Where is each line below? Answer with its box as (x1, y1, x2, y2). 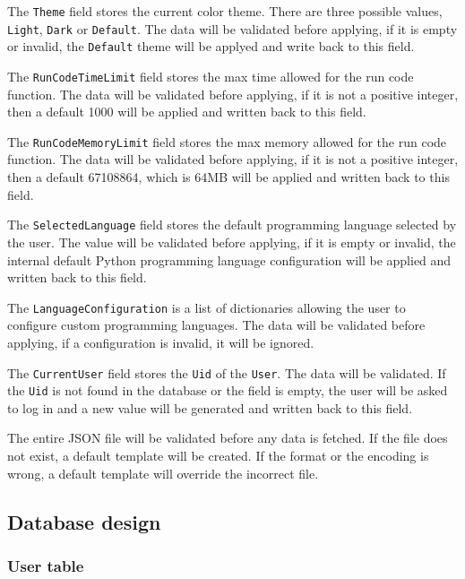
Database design (7, 507, 161, 535)
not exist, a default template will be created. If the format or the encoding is (7, 446, 429, 465)
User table (7, 554, 84, 576)
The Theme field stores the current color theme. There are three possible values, (7, 2, 443, 20)
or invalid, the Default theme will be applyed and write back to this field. (7, 37, 415, 56)
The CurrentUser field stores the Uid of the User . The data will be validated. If (7, 363, 446, 382)
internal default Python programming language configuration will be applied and (7, 250, 452, 269)
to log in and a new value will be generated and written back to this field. (7, 398, 413, 417)
